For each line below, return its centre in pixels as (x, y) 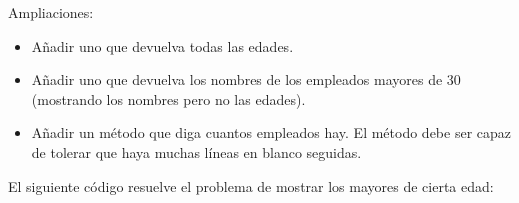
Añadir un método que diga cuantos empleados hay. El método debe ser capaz (271, 132)
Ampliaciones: (51, 12)
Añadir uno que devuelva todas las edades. (162, 45)
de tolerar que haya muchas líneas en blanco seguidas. (196, 151)
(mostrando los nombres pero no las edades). (168, 98)
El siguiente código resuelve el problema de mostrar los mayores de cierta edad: (251, 185)
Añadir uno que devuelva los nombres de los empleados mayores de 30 (246, 79)
